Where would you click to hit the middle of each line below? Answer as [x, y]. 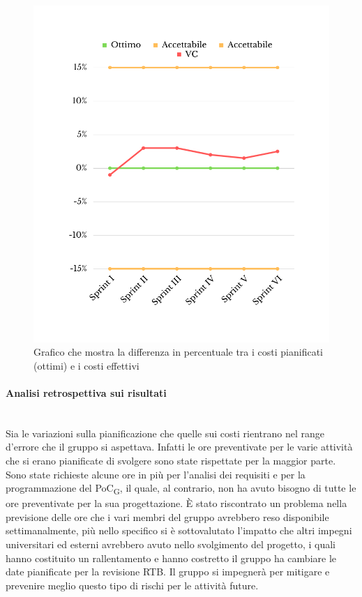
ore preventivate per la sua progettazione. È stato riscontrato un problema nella [176, 503]
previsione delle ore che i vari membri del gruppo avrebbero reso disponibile [167, 516]
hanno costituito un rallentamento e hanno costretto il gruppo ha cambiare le [171, 558]
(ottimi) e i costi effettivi [86, 365]
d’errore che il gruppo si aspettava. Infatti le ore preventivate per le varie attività [179, 447]
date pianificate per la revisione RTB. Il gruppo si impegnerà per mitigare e [168, 572]
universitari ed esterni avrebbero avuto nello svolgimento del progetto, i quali [171, 544]
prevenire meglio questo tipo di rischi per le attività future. [132, 585]
